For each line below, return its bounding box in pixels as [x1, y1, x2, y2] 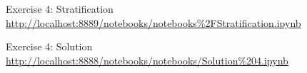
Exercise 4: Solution [6, 39, 93, 54]
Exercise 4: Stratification [6, 1, 114, 16]
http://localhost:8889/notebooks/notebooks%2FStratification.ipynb [6, 15, 301, 30]
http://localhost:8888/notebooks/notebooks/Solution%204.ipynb [6, 52, 288, 67]
